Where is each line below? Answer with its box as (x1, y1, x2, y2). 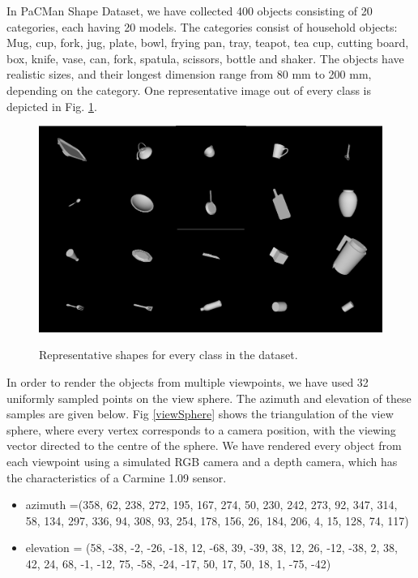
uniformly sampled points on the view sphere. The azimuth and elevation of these (6, 389, 412, 406)
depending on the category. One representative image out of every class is (6, 81, 371, 98)
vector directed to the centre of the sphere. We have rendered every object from (6, 437, 402, 454)
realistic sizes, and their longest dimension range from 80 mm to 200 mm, (6, 66, 372, 83)
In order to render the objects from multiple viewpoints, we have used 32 (6, 373, 369, 390)
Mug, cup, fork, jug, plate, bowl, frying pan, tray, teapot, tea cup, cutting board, (6, 34, 409, 51)
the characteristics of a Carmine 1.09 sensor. (6, 469, 227, 486)
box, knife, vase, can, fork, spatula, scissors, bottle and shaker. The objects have (6, 49, 404, 66)
